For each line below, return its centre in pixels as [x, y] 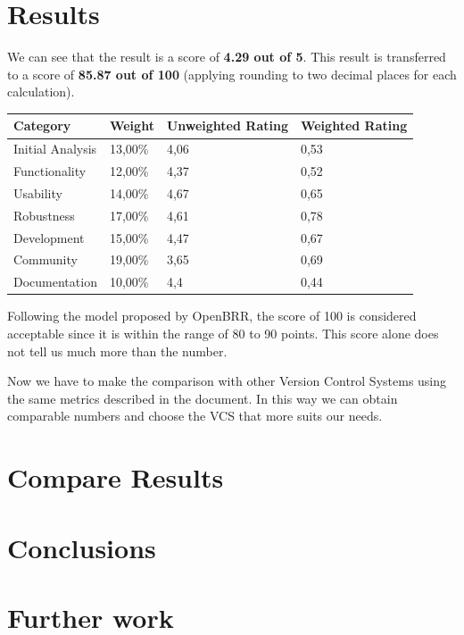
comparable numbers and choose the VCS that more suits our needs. [195, 416]
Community [46, 259]
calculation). [41, 92]
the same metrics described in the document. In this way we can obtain [203, 398]
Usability [38, 192]
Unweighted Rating [227, 125]
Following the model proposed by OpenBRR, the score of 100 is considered [212, 316]
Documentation [55, 282]
